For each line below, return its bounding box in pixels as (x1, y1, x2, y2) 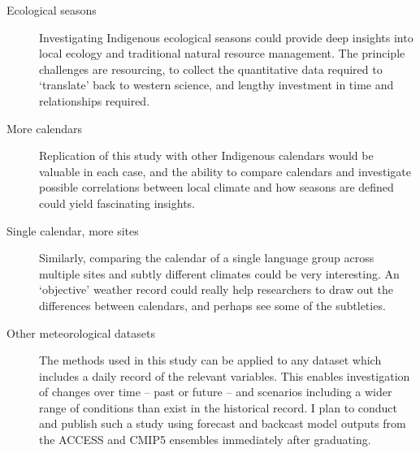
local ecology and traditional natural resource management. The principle (39, 45, 405, 62)
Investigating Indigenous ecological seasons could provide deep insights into (39, 28, 414, 45)
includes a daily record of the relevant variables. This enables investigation (39, 367, 410, 384)
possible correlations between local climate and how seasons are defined (39, 179, 394, 196)
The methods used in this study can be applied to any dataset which (39, 352, 382, 369)
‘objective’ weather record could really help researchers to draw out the (39, 281, 394, 298)
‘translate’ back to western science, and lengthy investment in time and (39, 76, 394, 93)
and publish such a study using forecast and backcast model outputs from (39, 415, 406, 432)
